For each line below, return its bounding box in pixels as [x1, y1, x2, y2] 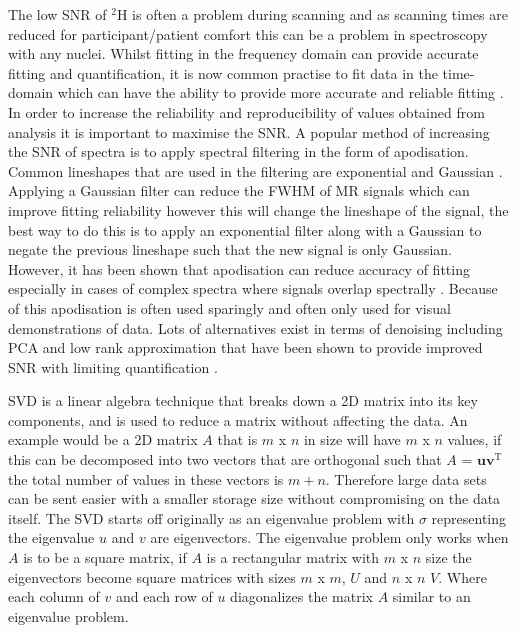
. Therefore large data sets [325, 468, 487, 489]
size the [425, 547, 472, 568]
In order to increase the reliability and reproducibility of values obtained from [8, 101, 485, 122]
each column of [8, 586, 100, 607]
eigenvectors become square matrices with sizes [8, 566, 296, 587]
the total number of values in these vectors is [8, 468, 284, 489]
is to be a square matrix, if [23, 547, 187, 568]
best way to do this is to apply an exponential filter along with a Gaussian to [8, 219, 482, 240]
